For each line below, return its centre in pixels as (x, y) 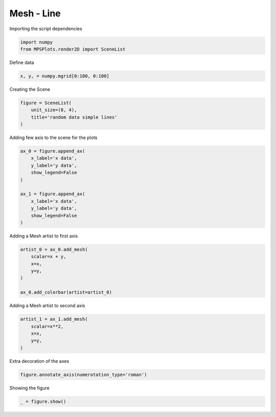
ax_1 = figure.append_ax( (53, 194)
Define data (22, 62)
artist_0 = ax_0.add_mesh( (54, 249)
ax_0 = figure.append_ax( (53, 151)
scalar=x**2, (47, 326)
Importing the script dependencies (46, 29)
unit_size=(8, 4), (54, 110)
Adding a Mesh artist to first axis (44, 236)
